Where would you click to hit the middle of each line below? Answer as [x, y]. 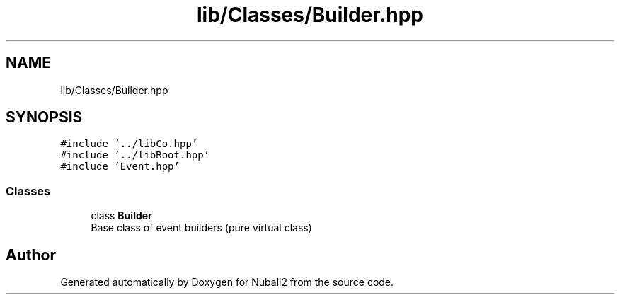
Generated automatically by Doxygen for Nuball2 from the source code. [227, 282]
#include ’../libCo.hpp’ [129, 144]
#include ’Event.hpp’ [120, 167]
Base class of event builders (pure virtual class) [201, 228]
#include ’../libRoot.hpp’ [135, 155]
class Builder [121, 216]
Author [31, 255]
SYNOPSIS [44, 117]
